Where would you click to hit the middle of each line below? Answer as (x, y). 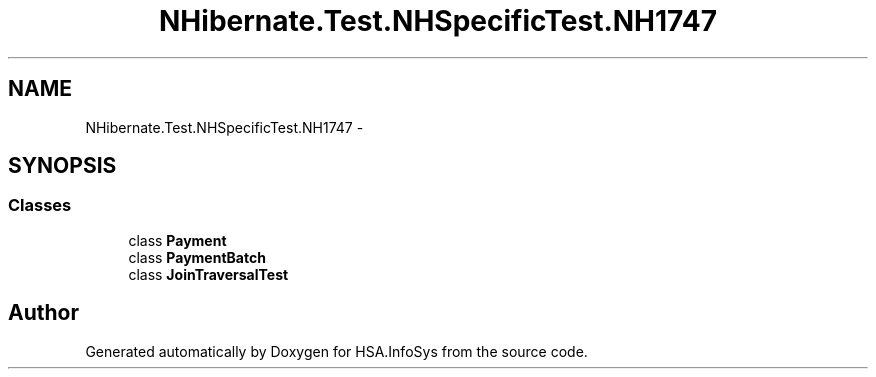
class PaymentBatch (197, 257)
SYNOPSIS (62, 166)
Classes (40, 205)
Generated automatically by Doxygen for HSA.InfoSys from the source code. (336, 351)
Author (43, 313)
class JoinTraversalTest (208, 274)
